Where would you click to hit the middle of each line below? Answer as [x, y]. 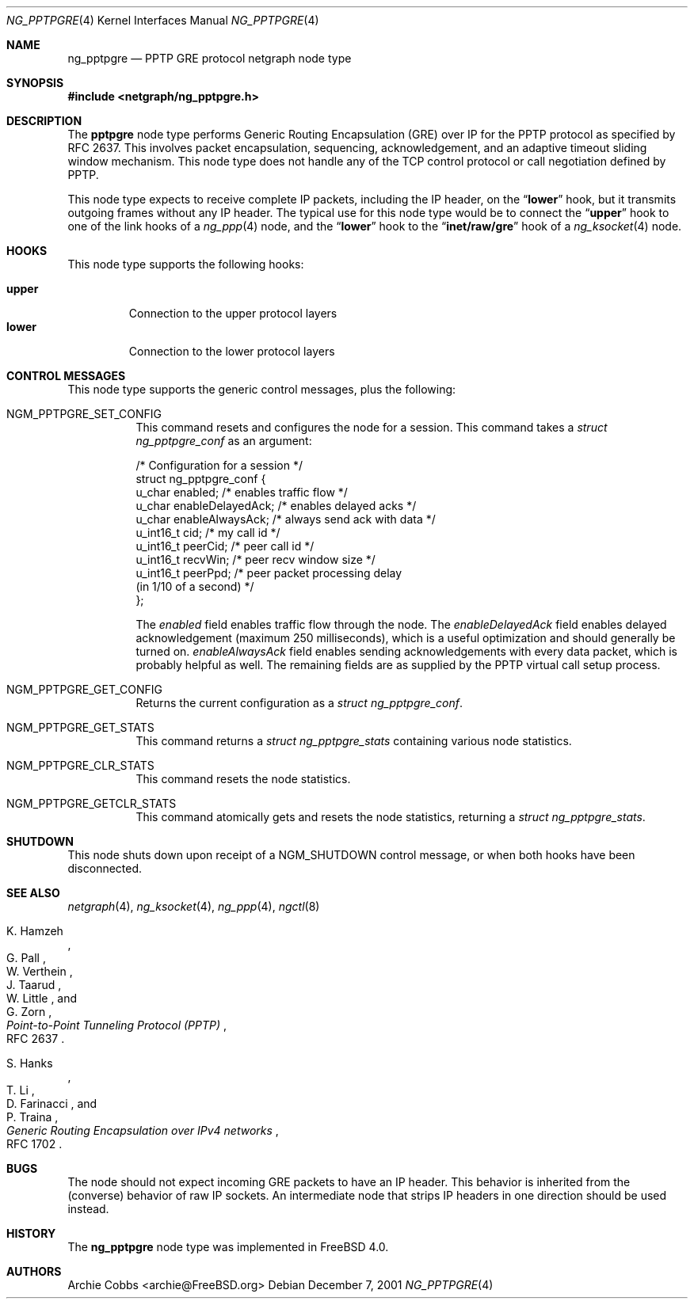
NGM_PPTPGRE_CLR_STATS [80, 765]
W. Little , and [42, 998]
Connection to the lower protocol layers [232, 351]
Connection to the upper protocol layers [233, 313]
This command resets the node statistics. [243, 779]
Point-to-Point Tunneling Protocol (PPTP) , [117, 1025]
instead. [88, 1209]
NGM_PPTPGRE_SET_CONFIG [84, 414]
